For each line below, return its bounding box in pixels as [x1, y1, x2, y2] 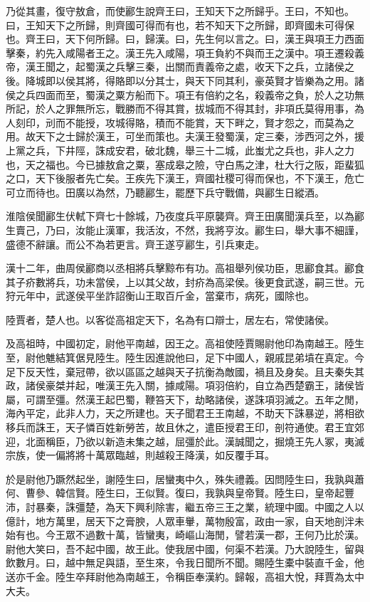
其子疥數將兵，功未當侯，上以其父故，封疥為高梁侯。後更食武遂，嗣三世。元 [6, 274, 364, 289]
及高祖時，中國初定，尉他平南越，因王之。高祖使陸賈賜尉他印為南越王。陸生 [6, 336, 364, 351]
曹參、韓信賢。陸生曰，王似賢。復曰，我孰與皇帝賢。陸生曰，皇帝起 [25, 485, 344, 500]
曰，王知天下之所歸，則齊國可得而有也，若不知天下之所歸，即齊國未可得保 [6, 17, 354, 32]
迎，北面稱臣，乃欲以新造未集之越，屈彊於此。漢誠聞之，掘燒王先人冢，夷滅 [6, 433, 364, 448]
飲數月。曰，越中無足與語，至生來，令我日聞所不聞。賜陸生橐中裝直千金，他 [6, 555, 364, 570]
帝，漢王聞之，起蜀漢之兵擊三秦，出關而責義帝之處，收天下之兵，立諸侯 [6, 59, 344, 74]
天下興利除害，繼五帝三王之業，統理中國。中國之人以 [115, 500, 364, 514]
